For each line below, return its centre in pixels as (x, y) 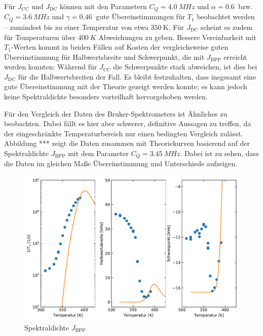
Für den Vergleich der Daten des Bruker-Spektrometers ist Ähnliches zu (116, 113)
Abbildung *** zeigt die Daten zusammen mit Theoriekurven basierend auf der (127, 143)
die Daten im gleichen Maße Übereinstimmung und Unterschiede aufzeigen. (121, 163)
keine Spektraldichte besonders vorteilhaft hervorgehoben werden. (106, 97)
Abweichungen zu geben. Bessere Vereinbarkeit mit (177, 37)
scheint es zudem (227, 27)
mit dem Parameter (98, 153)
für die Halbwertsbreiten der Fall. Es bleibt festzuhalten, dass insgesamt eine (137, 76)
